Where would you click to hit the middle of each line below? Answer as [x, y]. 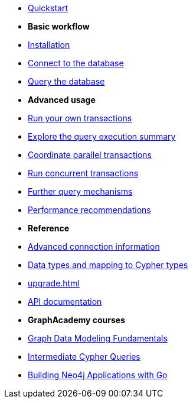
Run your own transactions [80, 118]
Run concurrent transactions [83, 173]
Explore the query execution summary [102, 136]
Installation [49, 45]
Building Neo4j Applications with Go [98, 375]
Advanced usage [62, 100]
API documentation [65, 302]
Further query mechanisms [80, 191]
